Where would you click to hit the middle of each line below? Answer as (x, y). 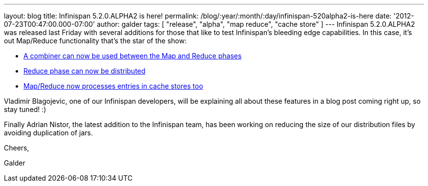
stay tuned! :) (25, 109)
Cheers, (17, 148)
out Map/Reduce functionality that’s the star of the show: (95, 41)
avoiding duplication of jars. (49, 133)
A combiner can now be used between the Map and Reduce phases (133, 56)
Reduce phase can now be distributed (85, 71)
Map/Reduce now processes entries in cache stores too (113, 86)
